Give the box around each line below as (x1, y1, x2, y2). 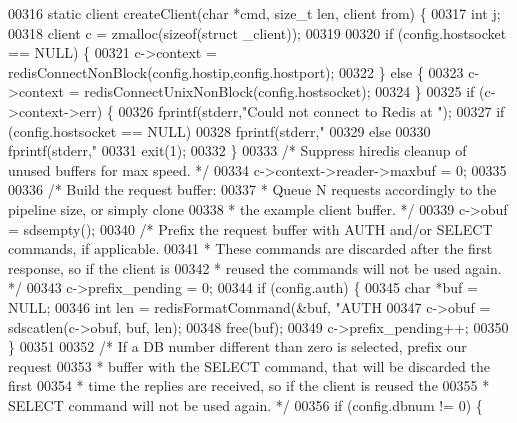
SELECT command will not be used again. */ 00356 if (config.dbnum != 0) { (8, 394, 483, 415)
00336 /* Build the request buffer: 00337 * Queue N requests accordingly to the (8, 179, 497, 200)
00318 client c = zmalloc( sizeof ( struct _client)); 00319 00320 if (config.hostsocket (8, 22, 507, 43)
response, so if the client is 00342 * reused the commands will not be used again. (8, 257, 502, 278)
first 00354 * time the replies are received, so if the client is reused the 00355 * (8, 375, 490, 396)
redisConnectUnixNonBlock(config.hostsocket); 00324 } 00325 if (84, 81, 475, 102)
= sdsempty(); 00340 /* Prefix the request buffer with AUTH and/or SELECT (8, 218, 493, 239)
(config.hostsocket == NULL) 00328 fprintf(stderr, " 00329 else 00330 (8, 120, 431, 141)
